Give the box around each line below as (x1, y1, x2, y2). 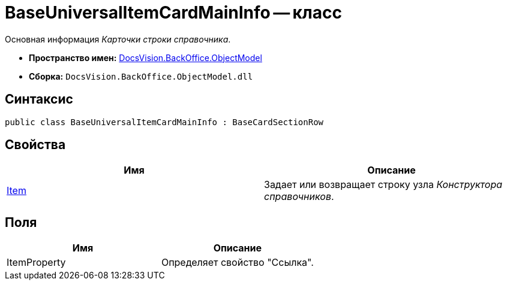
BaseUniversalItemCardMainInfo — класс (5, 2, 342, 23)
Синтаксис (5, 92, 73, 107)
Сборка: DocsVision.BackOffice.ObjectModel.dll (29, 71, 253, 81)
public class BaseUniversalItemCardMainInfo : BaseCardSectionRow (5, 117, 324, 127)
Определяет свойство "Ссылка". (161, 256, 314, 269)
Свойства (5, 137, 66, 153)
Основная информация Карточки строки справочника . (5, 34, 231, 44)
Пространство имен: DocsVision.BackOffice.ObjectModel (29, 52, 262, 63)
